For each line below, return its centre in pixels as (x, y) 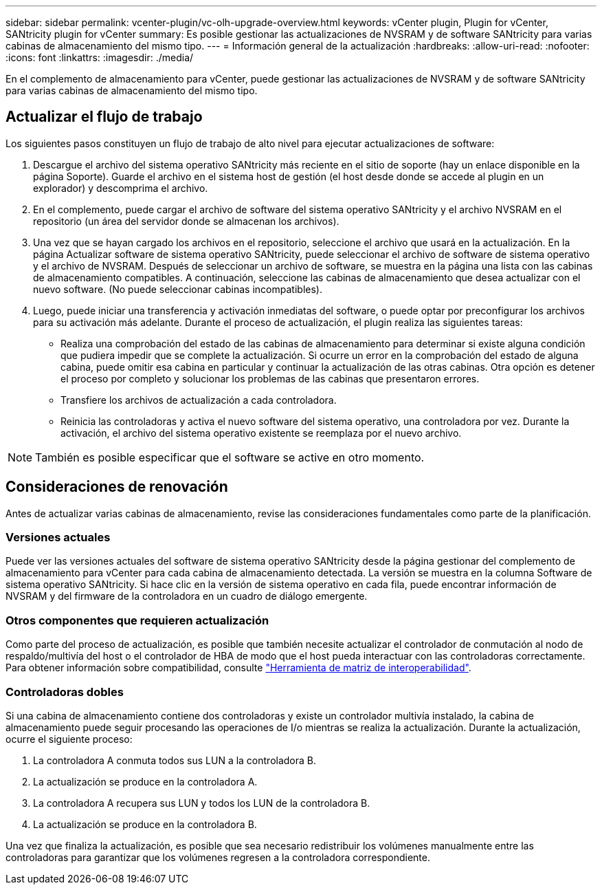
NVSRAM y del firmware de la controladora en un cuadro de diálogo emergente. (187, 596)
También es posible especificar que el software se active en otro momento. (230, 457)
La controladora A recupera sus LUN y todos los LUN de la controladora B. (202, 803)
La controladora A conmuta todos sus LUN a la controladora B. (175, 760)
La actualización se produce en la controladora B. (145, 824)
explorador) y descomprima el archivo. (121, 188)
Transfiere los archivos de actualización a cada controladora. (199, 400)
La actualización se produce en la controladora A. (145, 781)
